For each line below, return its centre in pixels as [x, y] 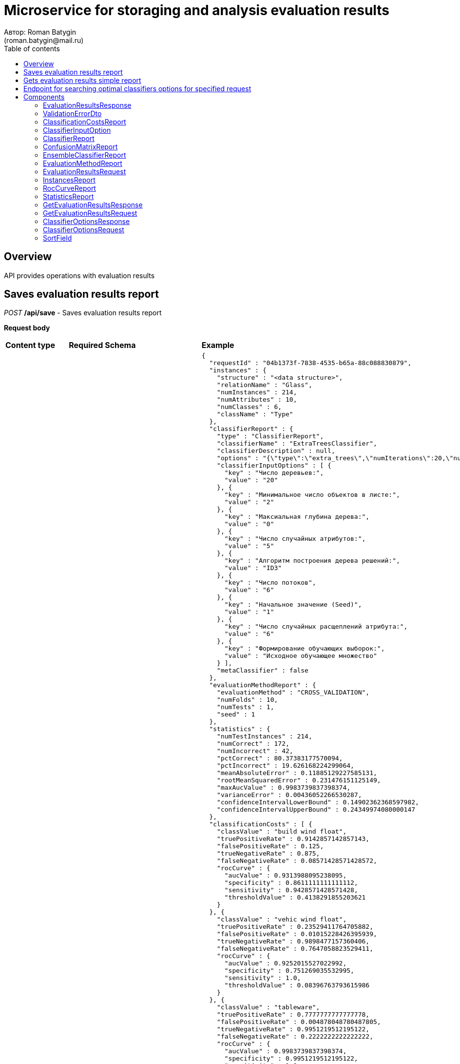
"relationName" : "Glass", [265, 385]
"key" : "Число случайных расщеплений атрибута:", [316, 627]
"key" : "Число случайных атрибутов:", [295, 539]
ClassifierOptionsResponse [86, 221]
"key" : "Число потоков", [270, 583]
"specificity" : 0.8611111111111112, [291, 883]
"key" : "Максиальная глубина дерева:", [297, 517]
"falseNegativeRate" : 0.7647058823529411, [295, 949]
